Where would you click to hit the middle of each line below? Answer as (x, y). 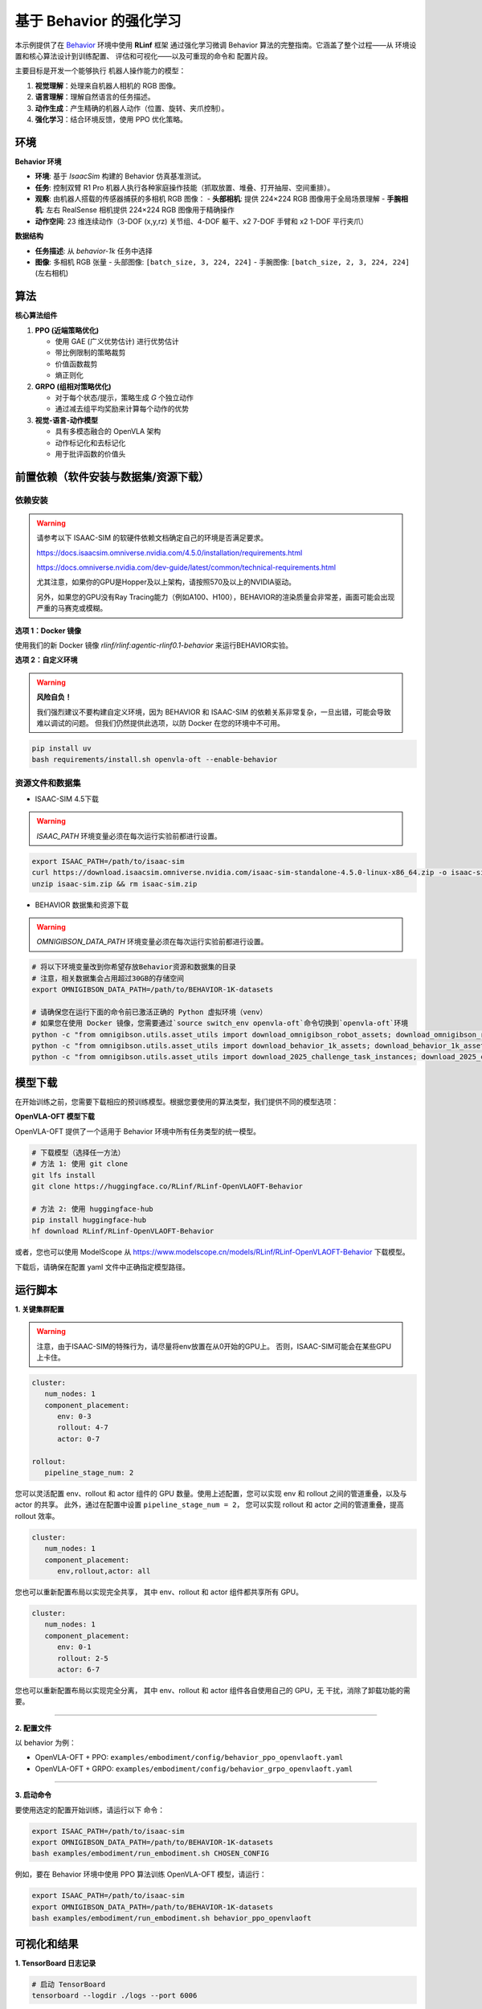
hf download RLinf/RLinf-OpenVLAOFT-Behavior (123, 1231)
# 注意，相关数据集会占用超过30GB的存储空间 (108, 978)
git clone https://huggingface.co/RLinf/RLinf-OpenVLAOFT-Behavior (167, 1186)
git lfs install (64, 1175)
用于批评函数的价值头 (90, 453)
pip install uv (61, 748)
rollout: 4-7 (83, 1428)
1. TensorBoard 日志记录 (55, 1963)
